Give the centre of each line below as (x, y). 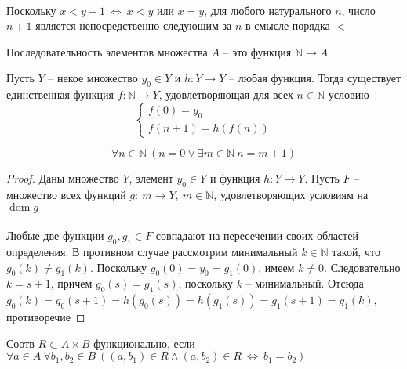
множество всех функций (66, 194)
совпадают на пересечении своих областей (257, 235)
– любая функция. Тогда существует (315, 78)
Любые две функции (55, 235)
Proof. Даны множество (63, 178)
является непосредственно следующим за (134, 25)
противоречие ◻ (46, 317)
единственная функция (60, 94)
